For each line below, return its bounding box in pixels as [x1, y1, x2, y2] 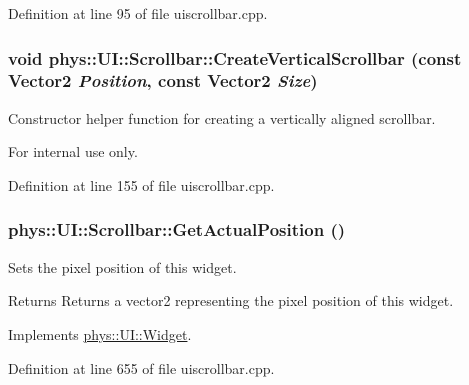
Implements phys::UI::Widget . [8, 323, 192, 344]
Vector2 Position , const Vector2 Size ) [8, 68, 318, 93]
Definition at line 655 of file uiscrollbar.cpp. [8, 357, 275, 378]
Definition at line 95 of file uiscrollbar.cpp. [8, 3, 268, 23]
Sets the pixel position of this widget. [8, 256, 237, 277]
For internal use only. [8, 141, 138, 162]
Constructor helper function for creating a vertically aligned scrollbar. [8, 107, 436, 128]
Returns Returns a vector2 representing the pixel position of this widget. [8, 290, 454, 311]
